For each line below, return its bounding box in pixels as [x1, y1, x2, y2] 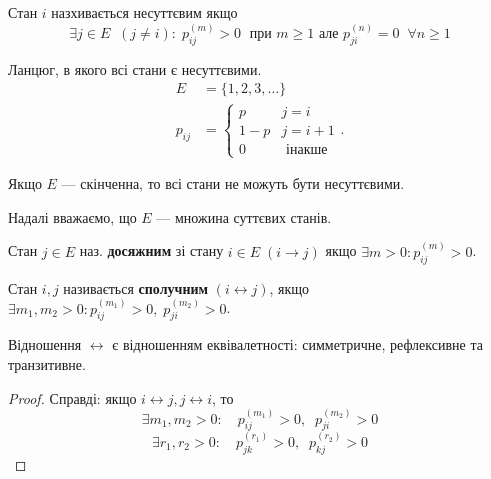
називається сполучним [63, 277, 209, 298]
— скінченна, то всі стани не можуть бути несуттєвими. [61, 173, 405, 194]
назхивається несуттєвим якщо [51, 2, 238, 22]
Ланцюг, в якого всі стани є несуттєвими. [8, 58, 262, 79]
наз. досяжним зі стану [79, 240, 224, 261]
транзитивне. [8, 353, 86, 374]
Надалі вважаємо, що [8, 206, 137, 227]
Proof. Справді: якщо [8, 387, 137, 408]
